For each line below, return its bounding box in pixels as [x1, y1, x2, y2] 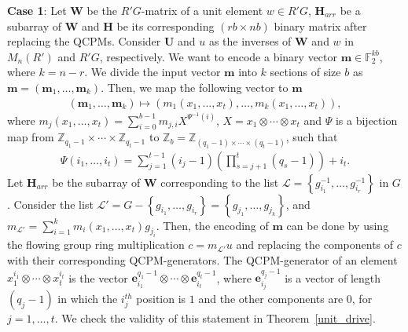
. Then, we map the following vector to [101, 78, 289, 95]
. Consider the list [7, 195, 94, 212]
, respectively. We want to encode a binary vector [99, 48, 337, 64]
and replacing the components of [236, 236, 394, 253]
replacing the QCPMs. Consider [7, 33, 161, 49]
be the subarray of [52, 173, 141, 190]
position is [136, 290, 186, 307]
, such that [285, 129, 338, 145]
